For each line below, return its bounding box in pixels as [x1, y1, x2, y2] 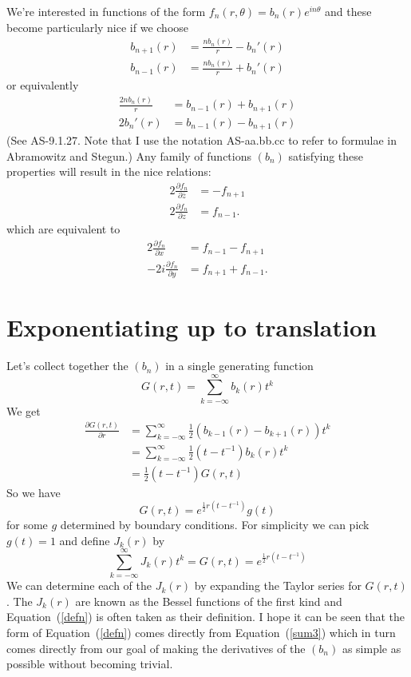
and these [325, 3, 372, 19]
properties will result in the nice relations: [6, 163, 211, 180]
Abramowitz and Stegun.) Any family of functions [6, 147, 251, 164]
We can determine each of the [6, 577, 152, 594]
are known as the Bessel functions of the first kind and [75, 592, 342, 609]
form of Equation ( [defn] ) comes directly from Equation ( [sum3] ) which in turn [6, 624, 396, 641]
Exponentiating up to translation [6, 311, 377, 344]
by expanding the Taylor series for [194, 577, 362, 594]
